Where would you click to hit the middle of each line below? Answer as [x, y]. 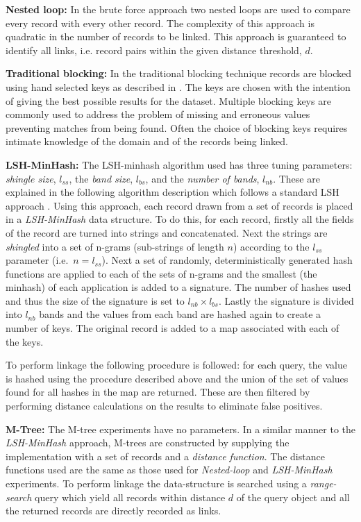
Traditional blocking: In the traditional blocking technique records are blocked [178, 73]
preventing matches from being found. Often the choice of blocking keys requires [177, 127]
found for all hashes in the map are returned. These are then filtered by [158, 392]
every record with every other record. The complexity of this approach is [160, 23]
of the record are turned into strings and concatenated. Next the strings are [167, 232]
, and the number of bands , [202, 178]
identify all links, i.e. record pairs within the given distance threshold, [154, 50]
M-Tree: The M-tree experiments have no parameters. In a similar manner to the [181, 429]
